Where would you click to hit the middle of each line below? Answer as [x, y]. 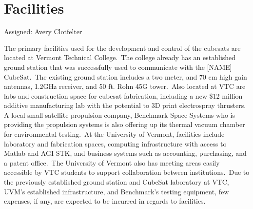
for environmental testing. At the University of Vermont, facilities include [114, 134]
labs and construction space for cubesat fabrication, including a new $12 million [123, 95]
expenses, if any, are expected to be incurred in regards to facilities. [105, 201]
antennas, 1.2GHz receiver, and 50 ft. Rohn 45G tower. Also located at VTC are [125, 86]
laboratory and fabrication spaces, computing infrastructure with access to [115, 143]
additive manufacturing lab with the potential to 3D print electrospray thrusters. [125, 105]
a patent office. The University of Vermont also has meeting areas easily [112, 162]
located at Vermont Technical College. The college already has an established [120, 57]
